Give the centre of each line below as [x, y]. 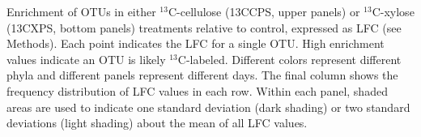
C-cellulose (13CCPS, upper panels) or [264, 11]
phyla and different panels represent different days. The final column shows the [202, 75]
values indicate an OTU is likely [86, 59]
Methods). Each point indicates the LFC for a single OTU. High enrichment [196, 43]
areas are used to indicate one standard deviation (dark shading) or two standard [208, 107]
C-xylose [393, 11]
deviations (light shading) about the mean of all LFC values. [157, 123]
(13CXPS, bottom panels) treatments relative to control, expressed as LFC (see [204, 27]
